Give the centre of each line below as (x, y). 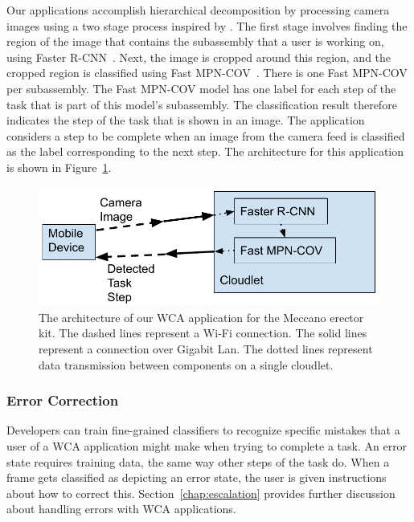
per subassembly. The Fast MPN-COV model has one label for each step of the (201, 88)
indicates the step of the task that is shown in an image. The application (186, 120)
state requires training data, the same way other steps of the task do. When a (198, 461)
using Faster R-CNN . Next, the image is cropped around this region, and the (199, 57)
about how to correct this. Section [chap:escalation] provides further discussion (201, 493)
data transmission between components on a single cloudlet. (186, 364)
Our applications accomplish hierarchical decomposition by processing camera (198, 10)
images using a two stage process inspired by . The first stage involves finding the (207, 25)
